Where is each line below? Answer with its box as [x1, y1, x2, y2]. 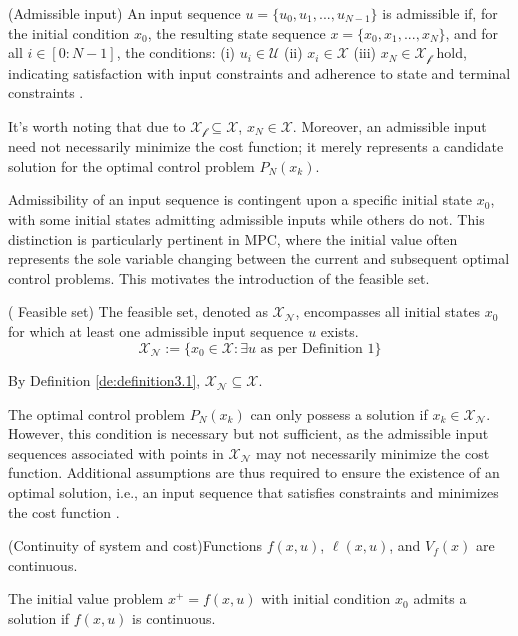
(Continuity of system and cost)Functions [8, 535, 263, 556]
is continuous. [132, 608, 216, 629]
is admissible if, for [382, 3, 498, 23]
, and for [445, 22, 499, 43]
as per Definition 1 [260, 341, 375, 356]
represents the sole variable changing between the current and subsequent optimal [8, 248, 510, 269]
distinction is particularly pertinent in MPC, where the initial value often [8, 228, 458, 249]
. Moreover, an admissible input [292, 115, 487, 136]
